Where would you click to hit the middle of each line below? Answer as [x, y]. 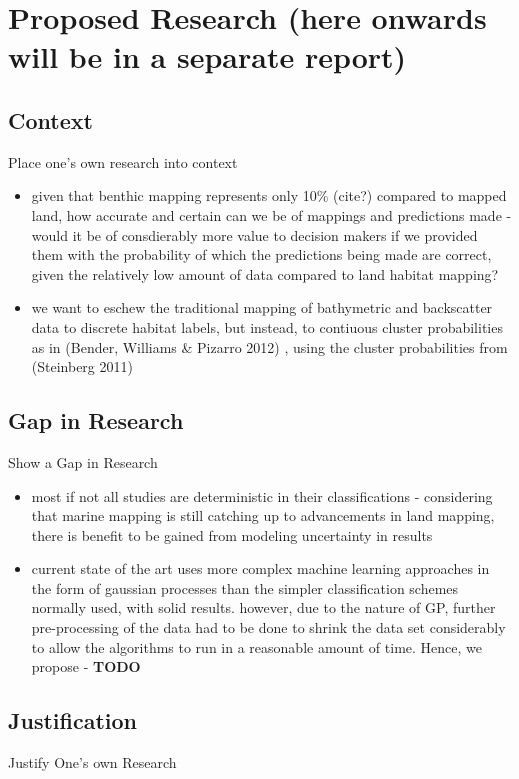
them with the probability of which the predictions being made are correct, [261, 254]
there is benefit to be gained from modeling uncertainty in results [232, 534]
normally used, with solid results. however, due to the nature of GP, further [263, 607]
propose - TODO [86, 666]
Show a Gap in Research [83, 461]
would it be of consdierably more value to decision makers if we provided [254, 234]
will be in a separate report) [207, 56]
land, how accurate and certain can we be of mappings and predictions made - [271, 214]
